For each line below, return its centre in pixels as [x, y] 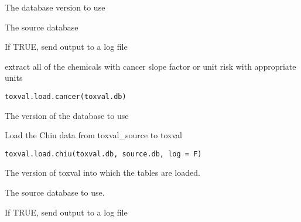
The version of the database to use [67, 115]
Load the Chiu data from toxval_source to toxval [93, 135]
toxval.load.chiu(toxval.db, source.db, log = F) [103, 154]
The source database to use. [55, 192]
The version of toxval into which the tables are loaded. [102, 173]
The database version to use [55, 7]
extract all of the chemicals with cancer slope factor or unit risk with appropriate [150, 66]
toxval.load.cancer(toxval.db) [66, 96]
